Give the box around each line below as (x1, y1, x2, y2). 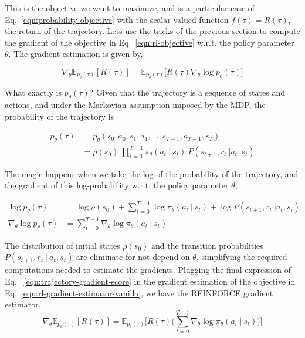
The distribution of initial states (5, 239, 120, 251)
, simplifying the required (196, 251, 287, 263)
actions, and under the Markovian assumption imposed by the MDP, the (5, 99, 266, 111)
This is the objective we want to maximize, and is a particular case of (5, 2, 255, 13)
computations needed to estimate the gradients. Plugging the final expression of (5, 263, 291, 276)
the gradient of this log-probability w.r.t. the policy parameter (5, 179, 229, 191)
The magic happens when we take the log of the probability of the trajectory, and (5, 167, 299, 180)
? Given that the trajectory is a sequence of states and (89, 86, 285, 99)
